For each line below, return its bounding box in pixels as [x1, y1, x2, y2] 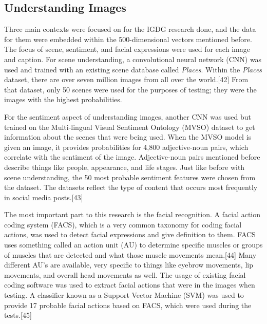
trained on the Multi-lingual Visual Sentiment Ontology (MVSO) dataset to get [4, 121, 255, 132]
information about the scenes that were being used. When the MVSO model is [4, 131, 252, 142]
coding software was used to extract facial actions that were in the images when [4, 279, 255, 290]
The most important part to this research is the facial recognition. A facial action [4, 209, 261, 220]
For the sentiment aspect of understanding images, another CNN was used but [4, 111, 252, 122]
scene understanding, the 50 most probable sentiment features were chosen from [4, 171, 256, 182]
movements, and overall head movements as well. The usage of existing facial [4, 269, 246, 280]
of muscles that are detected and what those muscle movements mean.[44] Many [4, 249, 257, 260]
